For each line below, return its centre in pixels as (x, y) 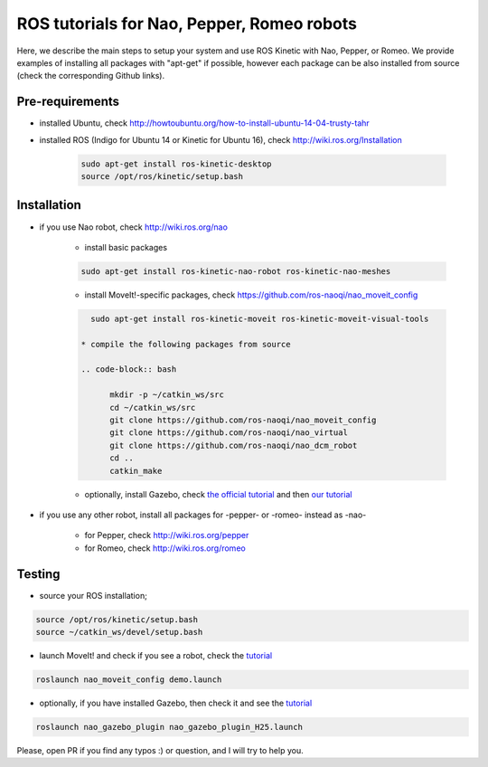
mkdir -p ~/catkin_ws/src (167, 395)
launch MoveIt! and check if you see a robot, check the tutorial (156, 655)
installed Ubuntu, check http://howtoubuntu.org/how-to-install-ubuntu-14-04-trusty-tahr (204, 123)
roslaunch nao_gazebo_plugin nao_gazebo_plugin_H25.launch (169, 727)
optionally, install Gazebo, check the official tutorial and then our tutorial (218, 494)
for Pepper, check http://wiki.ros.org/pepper (167, 535)
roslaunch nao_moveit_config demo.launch (129, 679)
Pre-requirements (68, 102)
